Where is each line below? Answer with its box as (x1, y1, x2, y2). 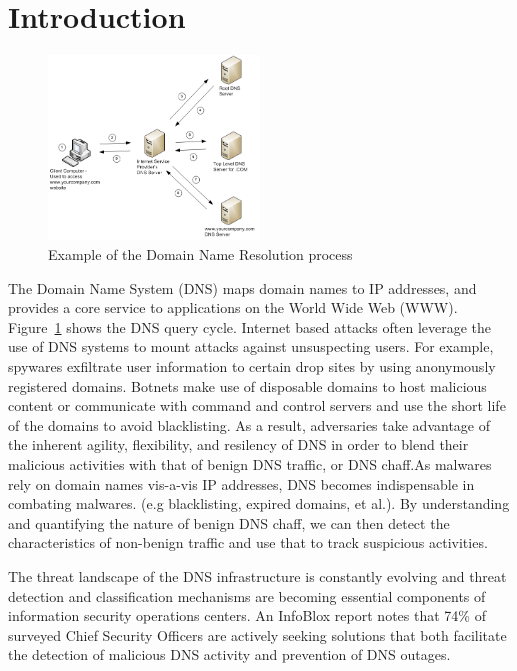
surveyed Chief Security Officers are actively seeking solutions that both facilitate (8, 624, 507, 645)
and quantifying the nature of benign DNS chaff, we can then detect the (8, 512, 450, 533)
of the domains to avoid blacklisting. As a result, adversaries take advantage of (8, 414, 491, 435)
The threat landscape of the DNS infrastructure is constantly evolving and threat (8, 565, 507, 586)
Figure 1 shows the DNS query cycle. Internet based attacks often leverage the (8, 316, 492, 337)
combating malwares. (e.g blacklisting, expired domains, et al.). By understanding (8, 493, 510, 514)
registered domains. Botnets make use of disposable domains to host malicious (8, 375, 487, 396)
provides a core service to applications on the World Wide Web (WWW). (8, 297, 458, 318)
